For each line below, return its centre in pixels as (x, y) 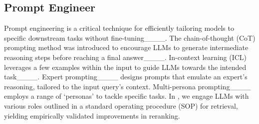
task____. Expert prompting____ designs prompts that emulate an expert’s (126, 77)
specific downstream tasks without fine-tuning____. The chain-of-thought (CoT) (130, 37)
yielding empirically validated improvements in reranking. (92, 115)
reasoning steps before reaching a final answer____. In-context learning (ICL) (126, 57)
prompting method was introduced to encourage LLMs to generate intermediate (126, 47)
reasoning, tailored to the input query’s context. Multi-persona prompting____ (128, 86)
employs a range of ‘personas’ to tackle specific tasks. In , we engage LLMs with (127, 96)
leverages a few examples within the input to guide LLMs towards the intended (125, 67)
